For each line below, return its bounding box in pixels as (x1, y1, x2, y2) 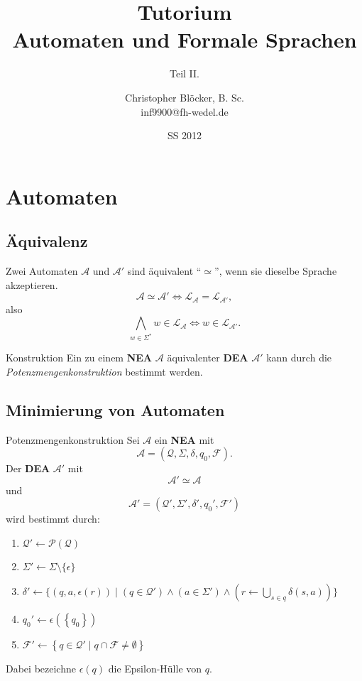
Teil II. (170, 66, 199, 81)
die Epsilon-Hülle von (108, 660, 202, 675)
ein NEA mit (154, 432, 214, 447)
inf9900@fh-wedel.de (141, 104, 229, 119)
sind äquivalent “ (127, 263, 202, 278)
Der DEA (6, 461, 50, 476)
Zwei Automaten (6, 263, 78, 278)
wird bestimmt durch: (6, 511, 100, 526)
